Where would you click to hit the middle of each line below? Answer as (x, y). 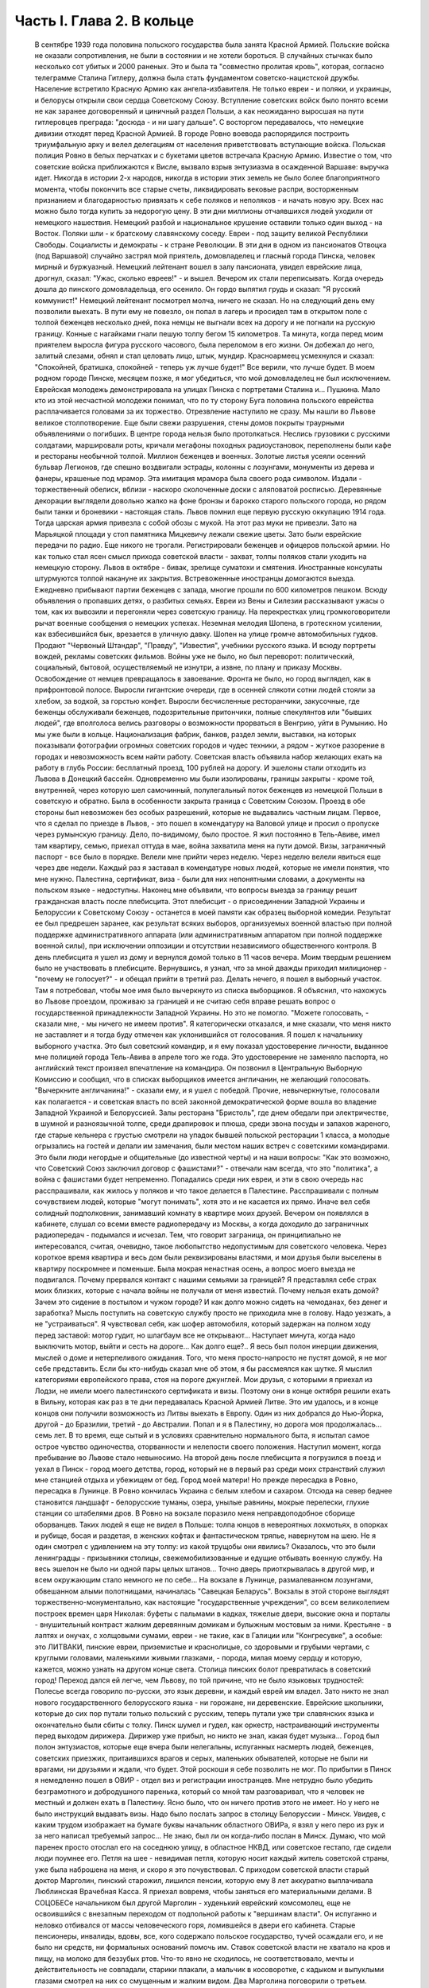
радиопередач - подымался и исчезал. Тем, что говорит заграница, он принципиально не (188, 1235)
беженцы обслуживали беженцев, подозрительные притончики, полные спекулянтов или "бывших (203, 712)
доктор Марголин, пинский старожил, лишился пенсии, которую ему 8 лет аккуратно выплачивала (204, 1880)
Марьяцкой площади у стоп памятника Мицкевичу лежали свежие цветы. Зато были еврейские (198, 534)
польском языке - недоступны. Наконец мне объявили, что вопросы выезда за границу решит (196, 890)
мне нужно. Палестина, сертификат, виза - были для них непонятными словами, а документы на (200, 879)
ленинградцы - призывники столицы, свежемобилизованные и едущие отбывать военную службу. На (209, 1558)
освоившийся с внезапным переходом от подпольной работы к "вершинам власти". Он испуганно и (206, 1914)
